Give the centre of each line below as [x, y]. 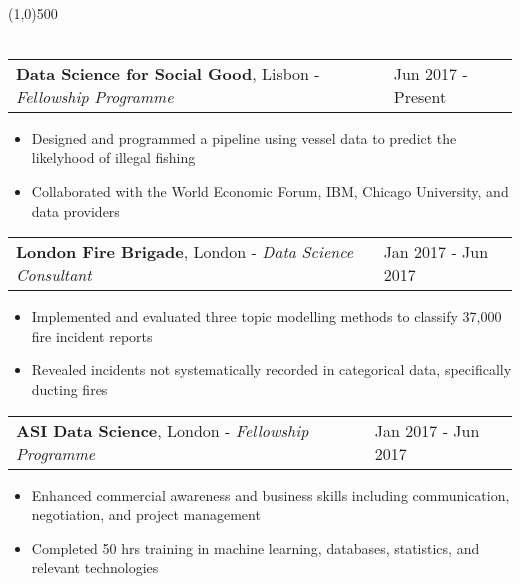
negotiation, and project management [146, 514]
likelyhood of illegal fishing [113, 157]
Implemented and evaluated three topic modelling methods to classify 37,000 [266, 316]
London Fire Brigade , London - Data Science [185, 252]
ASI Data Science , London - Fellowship [162, 430]
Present [420, 96]
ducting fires [69, 388]
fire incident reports [92, 335]
